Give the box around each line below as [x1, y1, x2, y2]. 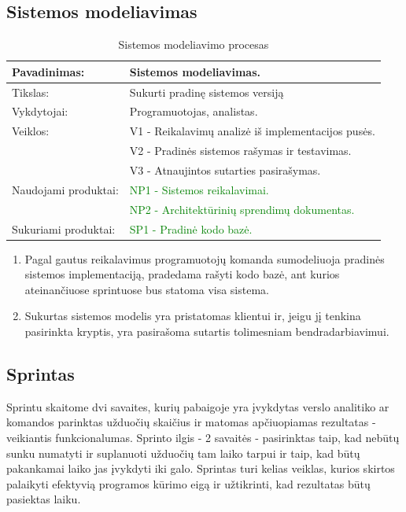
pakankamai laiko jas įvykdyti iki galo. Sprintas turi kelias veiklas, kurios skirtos [6, 460, 395, 477]
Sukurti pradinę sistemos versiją [129, 83, 284, 100]
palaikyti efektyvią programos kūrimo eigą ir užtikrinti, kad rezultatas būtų [6, 475, 371, 492]
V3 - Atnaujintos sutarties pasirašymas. [129, 162, 321, 179]
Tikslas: [12, 83, 50, 100]
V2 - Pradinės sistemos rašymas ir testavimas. [129, 142, 352, 159]
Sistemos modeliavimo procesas [118, 36, 269, 53]
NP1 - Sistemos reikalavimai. [129, 181, 269, 197]
